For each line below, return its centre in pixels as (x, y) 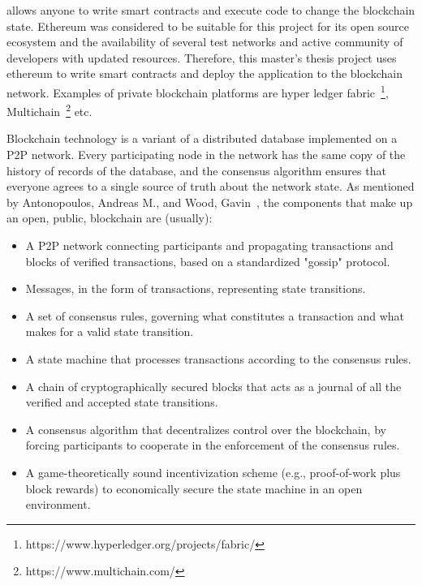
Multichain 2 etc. (50, 110)
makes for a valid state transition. (110, 331)
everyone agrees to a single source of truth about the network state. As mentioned (211, 186)
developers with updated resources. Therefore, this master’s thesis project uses (202, 57)
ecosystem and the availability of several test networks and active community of (205, 42)
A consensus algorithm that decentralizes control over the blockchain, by (206, 429)
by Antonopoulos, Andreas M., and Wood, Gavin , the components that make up (210, 202)
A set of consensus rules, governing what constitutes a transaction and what (215, 315)
